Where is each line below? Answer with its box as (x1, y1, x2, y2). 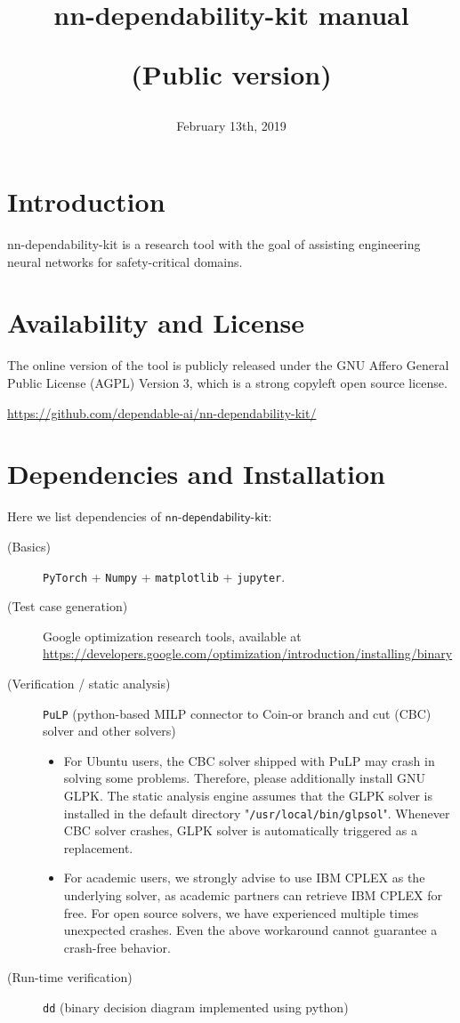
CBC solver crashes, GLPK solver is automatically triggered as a (63, 821, 417, 840)
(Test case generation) (7, 597, 128, 616)
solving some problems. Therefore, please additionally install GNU (63, 769, 426, 787)
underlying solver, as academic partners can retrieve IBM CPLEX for (63, 886, 442, 904)
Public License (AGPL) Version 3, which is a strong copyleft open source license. (7, 374, 448, 391)
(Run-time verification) (7, 968, 133, 987)
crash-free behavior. (63, 938, 171, 956)
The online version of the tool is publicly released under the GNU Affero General (7, 356, 449, 375)
